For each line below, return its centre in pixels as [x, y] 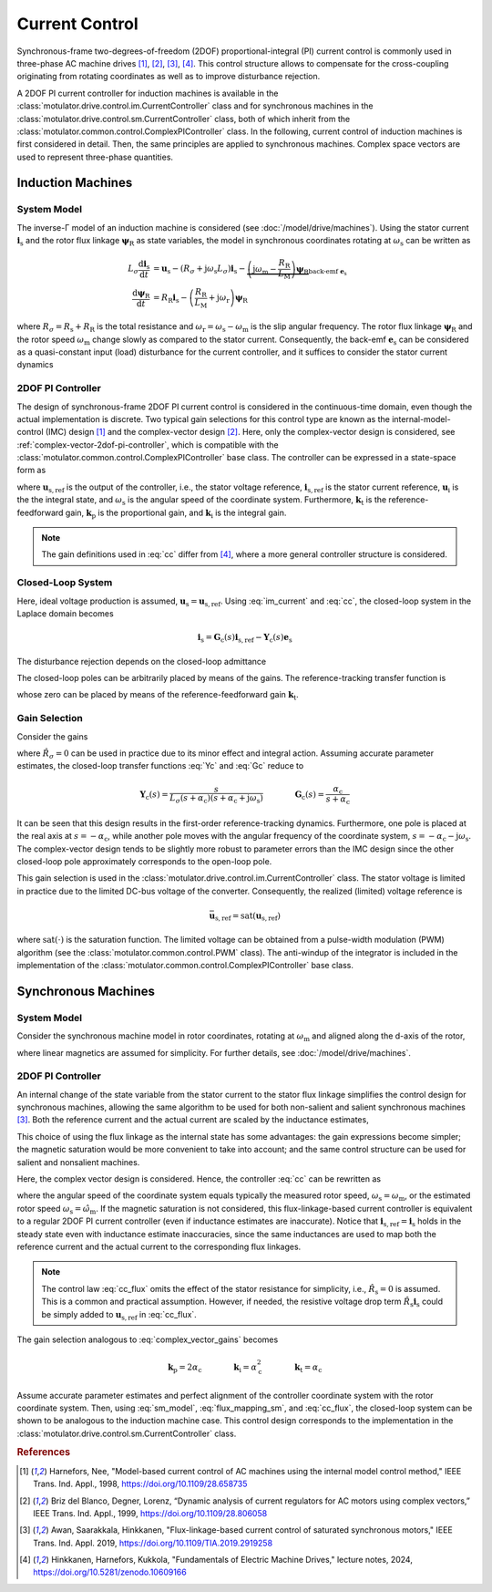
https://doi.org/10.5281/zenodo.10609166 [110, 1572]
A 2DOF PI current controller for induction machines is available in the [148, 93]
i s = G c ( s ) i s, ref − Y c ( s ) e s [245, 638]
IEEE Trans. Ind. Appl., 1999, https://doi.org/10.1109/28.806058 [150, 1513]
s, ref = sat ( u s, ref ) [248, 916]
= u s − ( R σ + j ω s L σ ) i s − [200, 270]
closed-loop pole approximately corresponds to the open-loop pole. [144, 862]
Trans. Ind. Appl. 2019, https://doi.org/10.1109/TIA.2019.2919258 [153, 1543]
